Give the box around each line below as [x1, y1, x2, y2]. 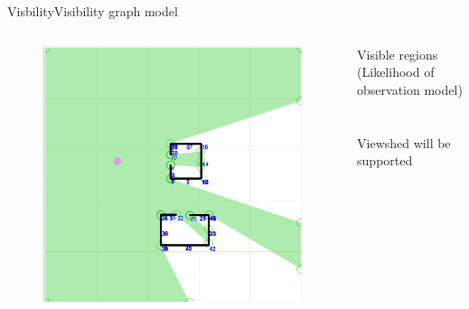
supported [357, 151, 413, 170]
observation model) [357, 80, 463, 98]
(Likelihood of [357, 62, 435, 81]
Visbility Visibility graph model [7, 2, 178, 20]
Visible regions [357, 44, 438, 63]
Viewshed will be [357, 133, 451, 152]
